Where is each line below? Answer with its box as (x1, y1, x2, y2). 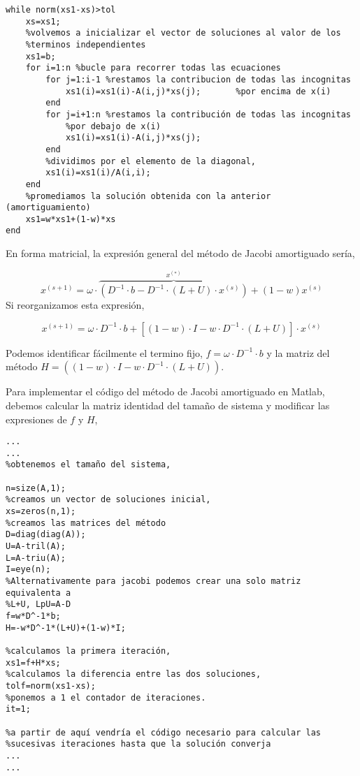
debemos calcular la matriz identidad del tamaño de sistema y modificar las (6, 397, 330, 412)
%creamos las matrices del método (6, 518, 166, 528)
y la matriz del (266, 345, 330, 360)
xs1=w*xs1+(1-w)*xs (25, 214, 116, 224)
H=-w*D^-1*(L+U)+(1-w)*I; (6, 622, 126, 633)
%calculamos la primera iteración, (6, 645, 171, 656)
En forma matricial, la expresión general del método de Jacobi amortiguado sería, (6, 246, 355, 261)
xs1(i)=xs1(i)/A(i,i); (45, 168, 151, 178)
